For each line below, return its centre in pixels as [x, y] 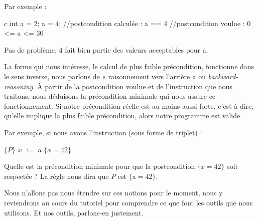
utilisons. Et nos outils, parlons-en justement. [74, 212]
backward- [223, 76]
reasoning [19, 86]
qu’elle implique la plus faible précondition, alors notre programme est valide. [123, 116]
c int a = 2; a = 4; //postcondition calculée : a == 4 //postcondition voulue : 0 [127, 23]
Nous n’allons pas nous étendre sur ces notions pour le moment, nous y [113, 193]
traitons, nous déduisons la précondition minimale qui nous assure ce [110, 96]
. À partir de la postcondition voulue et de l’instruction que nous [133, 86]
